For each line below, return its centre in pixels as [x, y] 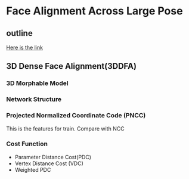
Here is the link [25, 47]
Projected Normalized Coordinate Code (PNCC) [76, 116]
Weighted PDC [33, 169]
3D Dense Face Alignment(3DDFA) [72, 66]
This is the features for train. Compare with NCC [65, 128]
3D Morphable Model [37, 83]
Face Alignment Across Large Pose [94, 11]
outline [19, 33]
